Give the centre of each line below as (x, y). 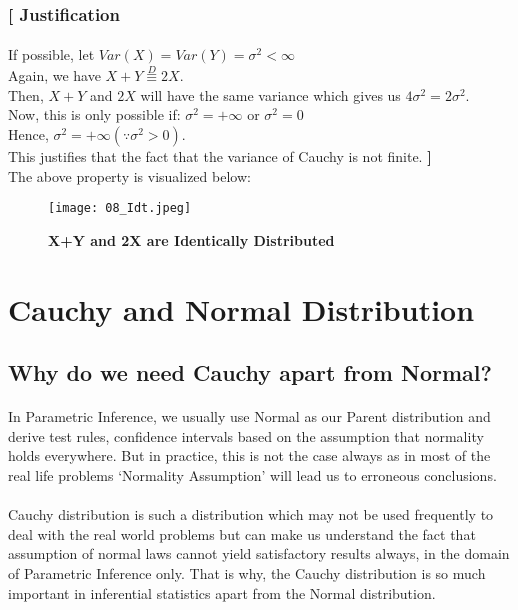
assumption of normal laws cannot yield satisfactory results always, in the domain (259, 553)
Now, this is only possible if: (94, 114)
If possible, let (51, 54)
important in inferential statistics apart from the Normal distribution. (222, 592)
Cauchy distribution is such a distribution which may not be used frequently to (251, 514)
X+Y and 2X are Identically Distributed (191, 239)
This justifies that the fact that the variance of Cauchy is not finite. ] (220, 156)
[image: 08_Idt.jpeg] (120, 208)
